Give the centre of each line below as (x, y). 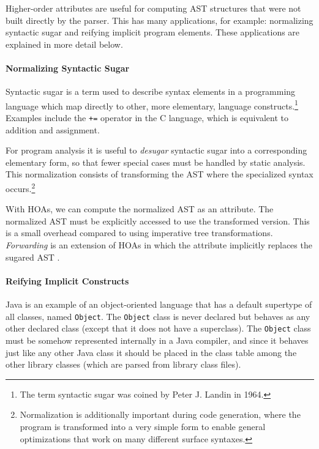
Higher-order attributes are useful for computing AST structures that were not (153, 8)
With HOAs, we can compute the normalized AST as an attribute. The (140, 209)
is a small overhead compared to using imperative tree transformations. (139, 233)
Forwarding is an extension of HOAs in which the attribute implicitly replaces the (159, 245)
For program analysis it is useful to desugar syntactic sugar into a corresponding (156, 150)
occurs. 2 (21, 187)
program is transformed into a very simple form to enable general (143, 426)
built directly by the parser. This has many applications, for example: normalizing (159, 20)
